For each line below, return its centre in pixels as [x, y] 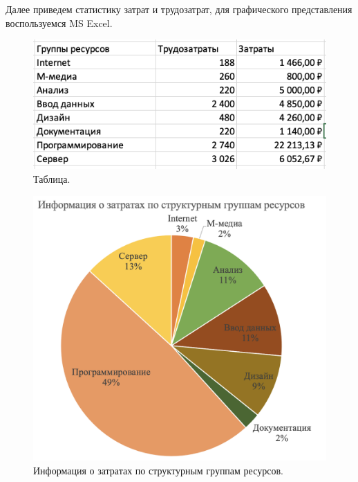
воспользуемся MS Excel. [59, 23]
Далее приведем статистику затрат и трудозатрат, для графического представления [179, 9]
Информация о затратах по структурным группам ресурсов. [158, 470]
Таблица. [52, 178]
